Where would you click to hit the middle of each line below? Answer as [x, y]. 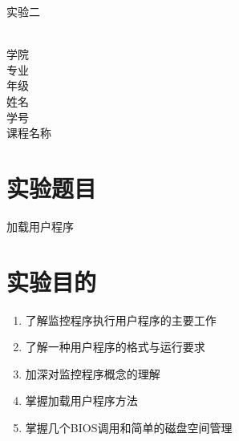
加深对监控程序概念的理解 [93, 373]
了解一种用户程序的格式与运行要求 [115, 347]
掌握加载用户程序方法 [81, 401]
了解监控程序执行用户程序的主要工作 [121, 320]
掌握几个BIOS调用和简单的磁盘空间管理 [129, 427]
